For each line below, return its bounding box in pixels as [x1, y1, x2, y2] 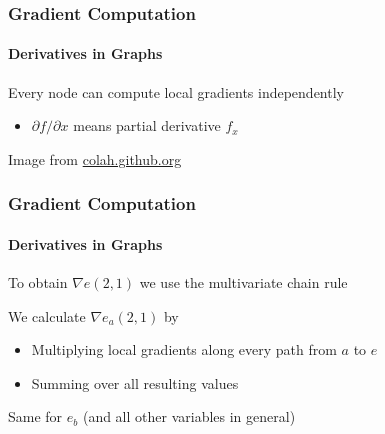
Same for [8, 406, 63, 427]
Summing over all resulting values [31, 372, 239, 393]
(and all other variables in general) [82, 406, 296, 427]
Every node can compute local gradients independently [8, 81, 344, 102]
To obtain [8, 272, 68, 293]
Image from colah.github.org [8, 148, 182, 169]
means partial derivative [73, 115, 221, 136]
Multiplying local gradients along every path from [31, 339, 337, 360]
